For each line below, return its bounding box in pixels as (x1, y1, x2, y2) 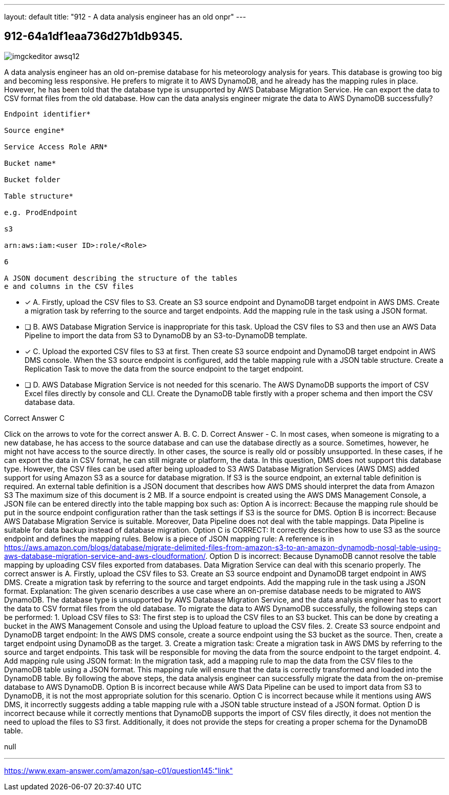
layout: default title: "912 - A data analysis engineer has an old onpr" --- (4, 12, 246, 21)
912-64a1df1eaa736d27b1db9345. (4, 30, 183, 43)
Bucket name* (4, 159, 56, 167)
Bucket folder (4, 175, 60, 184)
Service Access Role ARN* (4, 142, 108, 151)
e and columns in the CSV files (4, 282, 134, 290)
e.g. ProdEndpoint (4, 208, 78, 217)
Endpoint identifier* (4, 109, 91, 118)
